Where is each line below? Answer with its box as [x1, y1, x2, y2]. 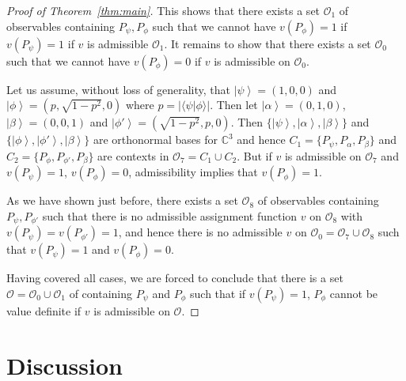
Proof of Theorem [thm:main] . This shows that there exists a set [6, 2, 321, 18]
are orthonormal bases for [93, 131, 218, 148]
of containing [69, 285, 132, 301]
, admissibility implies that [128, 164, 258, 180]
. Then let [210, 96, 258, 113]
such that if [190, 285, 246, 301]
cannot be [329, 285, 378, 301]
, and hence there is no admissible [118, 224, 283, 240]
